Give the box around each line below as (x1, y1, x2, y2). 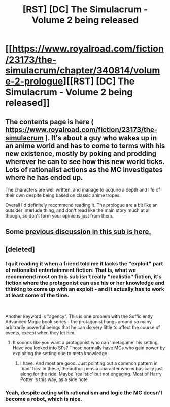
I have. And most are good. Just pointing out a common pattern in (20, 360, 158, 366)
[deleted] (5, 245, 36, 253)
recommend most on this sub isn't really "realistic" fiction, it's (5, 273, 162, 280)
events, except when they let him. (5, 330, 76, 336)
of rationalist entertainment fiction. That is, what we (5, 266, 136, 274)
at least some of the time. (5, 292, 70, 299)
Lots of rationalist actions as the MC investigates (5, 165, 163, 174)
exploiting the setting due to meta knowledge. (12, 350, 109, 357)
